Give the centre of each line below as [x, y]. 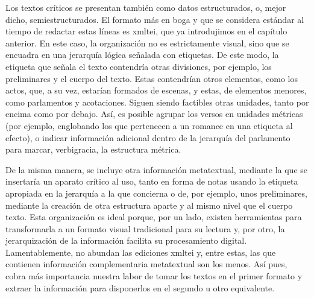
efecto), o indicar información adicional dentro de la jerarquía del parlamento [148, 137]
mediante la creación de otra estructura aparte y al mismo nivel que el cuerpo [149, 205]
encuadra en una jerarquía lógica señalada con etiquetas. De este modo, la [142, 55]
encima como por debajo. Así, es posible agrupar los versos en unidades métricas [154, 114]
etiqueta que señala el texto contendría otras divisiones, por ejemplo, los [139, 66]
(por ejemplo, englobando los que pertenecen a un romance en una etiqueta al [149, 125]
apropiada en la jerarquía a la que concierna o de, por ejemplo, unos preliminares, [156, 193]
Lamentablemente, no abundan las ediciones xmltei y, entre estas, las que [141, 252]
